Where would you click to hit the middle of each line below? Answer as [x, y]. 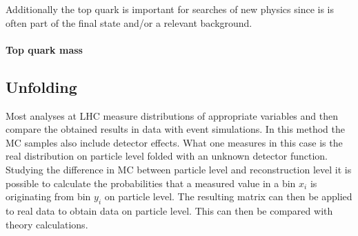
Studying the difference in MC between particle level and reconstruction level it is [179, 169]
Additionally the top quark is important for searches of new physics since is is [170, 9]
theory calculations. [47, 224]
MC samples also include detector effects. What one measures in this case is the [174, 142]
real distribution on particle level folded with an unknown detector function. [167, 156]
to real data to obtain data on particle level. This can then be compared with [169, 210]
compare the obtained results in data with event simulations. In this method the [176, 129]
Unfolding [41, 86]
